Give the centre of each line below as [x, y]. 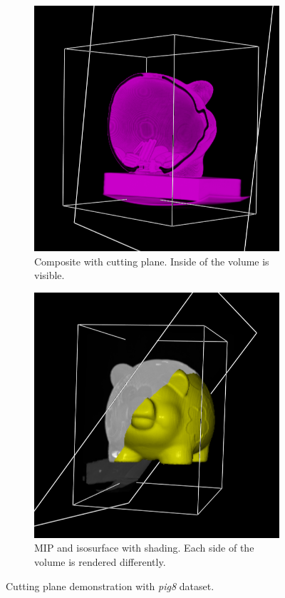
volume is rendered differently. [100, 561]
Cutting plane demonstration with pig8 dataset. [110, 586]
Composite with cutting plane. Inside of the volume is [152, 261]
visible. [50, 275]
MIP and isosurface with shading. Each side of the [144, 548]
